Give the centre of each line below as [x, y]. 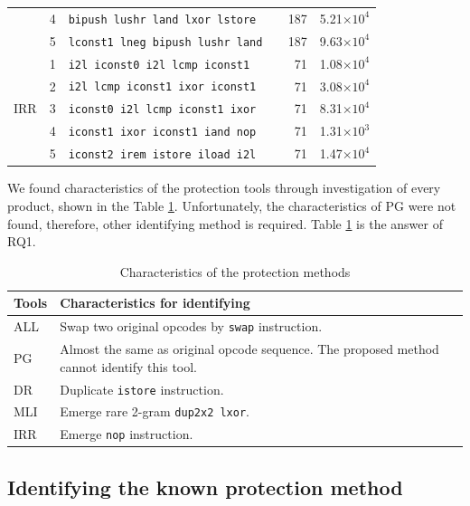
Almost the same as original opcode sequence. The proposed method [249, 349]
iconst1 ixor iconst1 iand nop [162, 133]
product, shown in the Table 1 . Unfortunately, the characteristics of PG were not [232, 205]
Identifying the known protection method [205, 487]
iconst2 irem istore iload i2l [162, 155]
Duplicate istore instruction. [142, 389]
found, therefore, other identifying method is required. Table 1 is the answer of [225, 223]
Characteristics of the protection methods [235, 271]
